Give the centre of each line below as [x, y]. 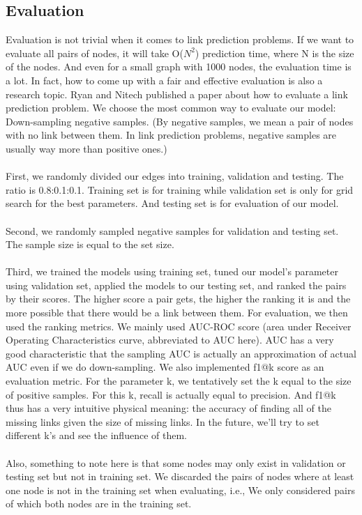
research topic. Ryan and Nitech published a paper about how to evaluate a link [177, 94]
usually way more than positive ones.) [86, 148]
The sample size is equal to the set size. [90, 244]
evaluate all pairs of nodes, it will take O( [95, 53]
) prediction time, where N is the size [274, 53]
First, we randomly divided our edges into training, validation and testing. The [175, 176]
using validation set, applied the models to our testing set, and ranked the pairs [176, 285]
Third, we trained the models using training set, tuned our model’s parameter [172, 271]
